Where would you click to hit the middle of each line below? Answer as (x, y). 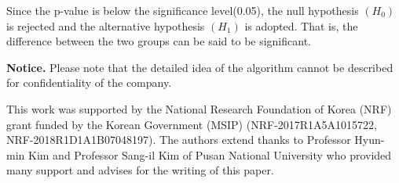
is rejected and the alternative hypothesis (106, 25)
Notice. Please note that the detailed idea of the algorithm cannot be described (200, 67)
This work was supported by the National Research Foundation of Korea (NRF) (199, 108)
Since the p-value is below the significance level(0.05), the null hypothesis (183, 10)
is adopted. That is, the (301, 25)
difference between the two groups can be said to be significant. (159, 41)
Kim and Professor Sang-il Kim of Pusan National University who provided (210, 154)
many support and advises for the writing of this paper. (140, 170)
